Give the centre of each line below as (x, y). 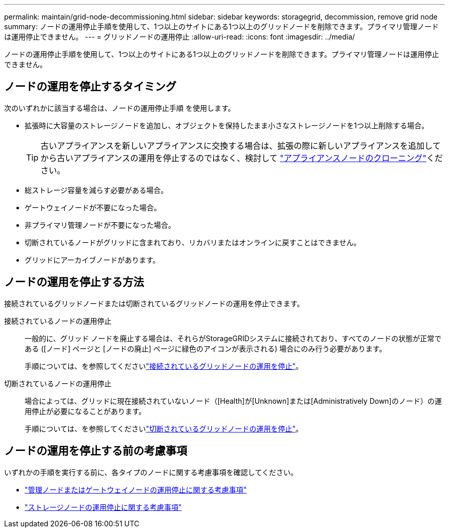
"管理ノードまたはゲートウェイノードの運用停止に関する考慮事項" (136, 489)
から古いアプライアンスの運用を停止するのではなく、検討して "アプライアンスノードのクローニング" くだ (242, 158)
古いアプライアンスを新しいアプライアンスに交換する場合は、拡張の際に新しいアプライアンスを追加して (241, 145)
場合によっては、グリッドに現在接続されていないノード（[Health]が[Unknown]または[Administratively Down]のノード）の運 (233, 401)
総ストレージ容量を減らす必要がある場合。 (96, 190)
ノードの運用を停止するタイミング (90, 87)
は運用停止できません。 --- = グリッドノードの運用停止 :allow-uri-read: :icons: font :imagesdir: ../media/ (180, 37)
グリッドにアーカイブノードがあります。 (92, 260)
